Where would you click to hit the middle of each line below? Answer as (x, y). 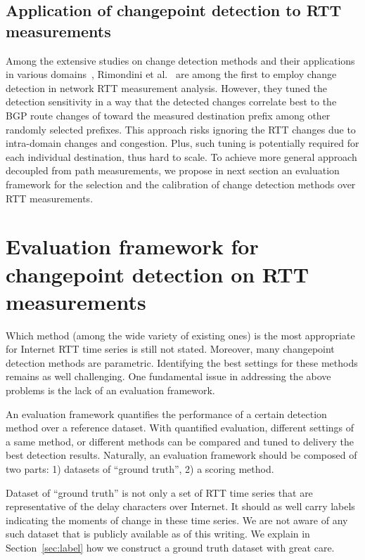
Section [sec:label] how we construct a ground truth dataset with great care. (170, 547)
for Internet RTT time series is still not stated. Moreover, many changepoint (170, 349)
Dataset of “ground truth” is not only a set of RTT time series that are (159, 492)
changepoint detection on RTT (158, 274)
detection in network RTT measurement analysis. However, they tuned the (167, 87)
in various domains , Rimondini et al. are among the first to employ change (171, 74)
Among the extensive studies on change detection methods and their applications (180, 60)
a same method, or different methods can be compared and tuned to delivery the (180, 441)
